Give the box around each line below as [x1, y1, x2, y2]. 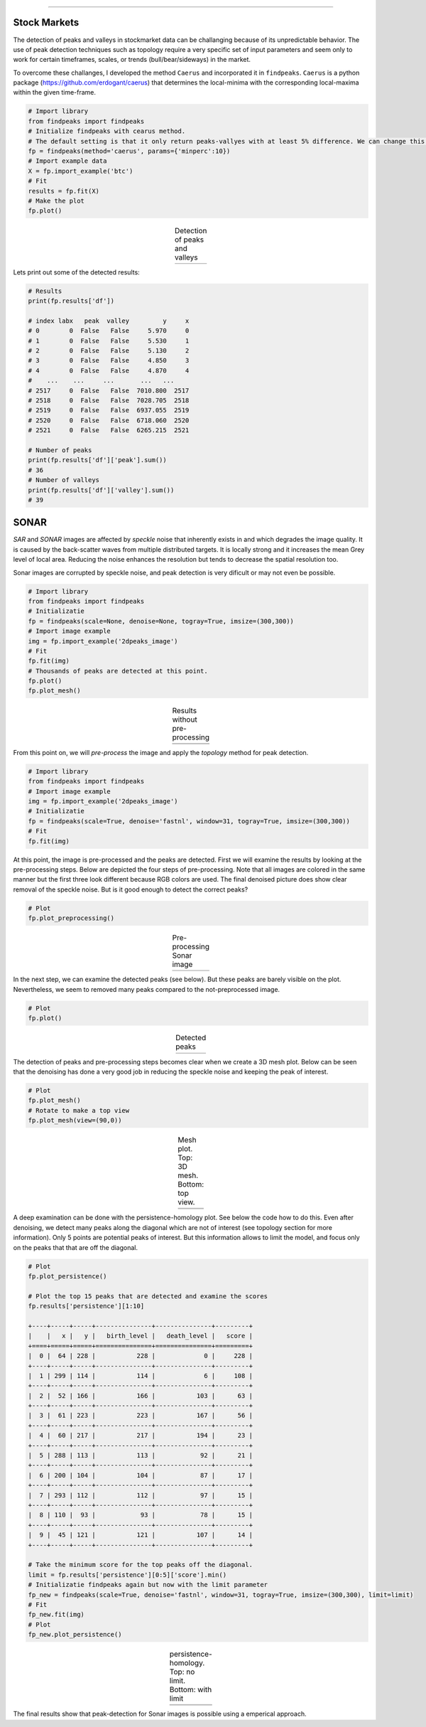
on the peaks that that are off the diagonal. [13, 1243, 138, 1251]
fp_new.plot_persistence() [28, 1630, 122, 1639]
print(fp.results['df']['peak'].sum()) [28, 456, 167, 464]
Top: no [169, 1667, 195, 1677]
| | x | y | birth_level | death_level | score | [28, 1332, 253, 1340]
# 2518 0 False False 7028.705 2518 [28, 397, 190, 405]
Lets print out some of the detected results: [13, 267, 140, 277]
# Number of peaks [28, 446, 92, 454]
